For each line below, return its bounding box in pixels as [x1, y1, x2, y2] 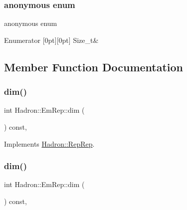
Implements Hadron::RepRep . [4, 138, 95, 149]
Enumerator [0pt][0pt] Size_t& [4, 34, 99, 45]
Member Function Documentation [4, 59, 184, 74]
